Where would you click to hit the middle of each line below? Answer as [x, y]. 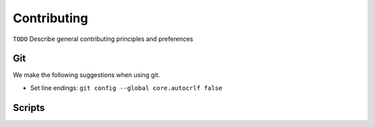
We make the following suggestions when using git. [86, 75]
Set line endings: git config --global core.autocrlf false [126, 87]
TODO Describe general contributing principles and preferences [103, 39]
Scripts [29, 108]
